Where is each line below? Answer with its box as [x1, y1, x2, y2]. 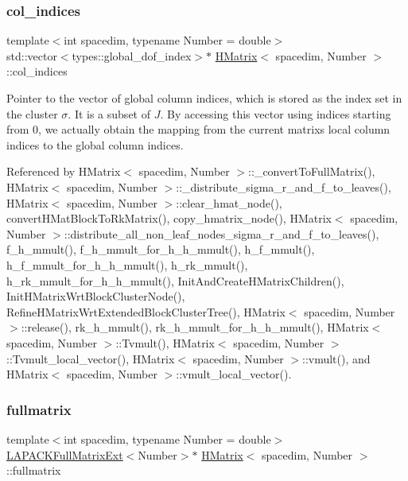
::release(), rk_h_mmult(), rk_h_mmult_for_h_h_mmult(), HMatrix [21, 319, 369, 336]
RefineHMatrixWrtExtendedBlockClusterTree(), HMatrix [6, 303, 286, 320]
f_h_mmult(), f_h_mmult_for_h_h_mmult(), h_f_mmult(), [6, 241, 315, 258]
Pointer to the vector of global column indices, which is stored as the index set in [6, 90, 402, 106]
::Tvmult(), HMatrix [115, 334, 215, 351]
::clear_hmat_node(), [176, 194, 282, 211]
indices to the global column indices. [6, 136, 184, 153]
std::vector [6, 47, 57, 64]
